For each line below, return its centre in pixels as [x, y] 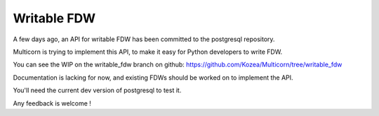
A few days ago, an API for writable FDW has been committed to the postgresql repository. [144, 39]
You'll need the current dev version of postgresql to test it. [97, 90]
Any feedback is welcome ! [52, 103]
